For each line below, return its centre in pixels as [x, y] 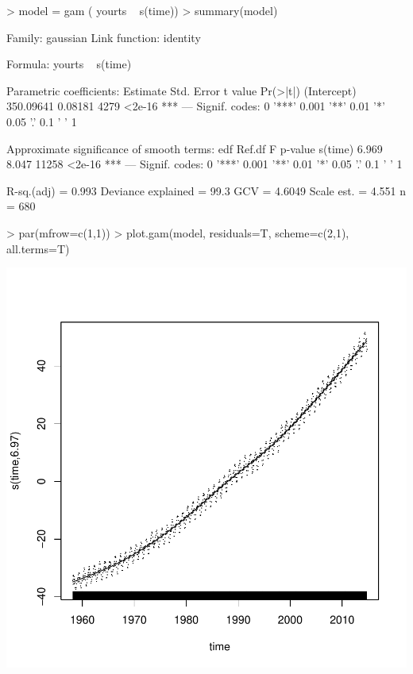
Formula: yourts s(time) [69, 64]
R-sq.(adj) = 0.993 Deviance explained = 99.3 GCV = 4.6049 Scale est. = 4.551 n [206, 190]
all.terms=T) [38, 248]
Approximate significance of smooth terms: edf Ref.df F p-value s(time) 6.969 [195, 148]
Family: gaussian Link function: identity [104, 37]
